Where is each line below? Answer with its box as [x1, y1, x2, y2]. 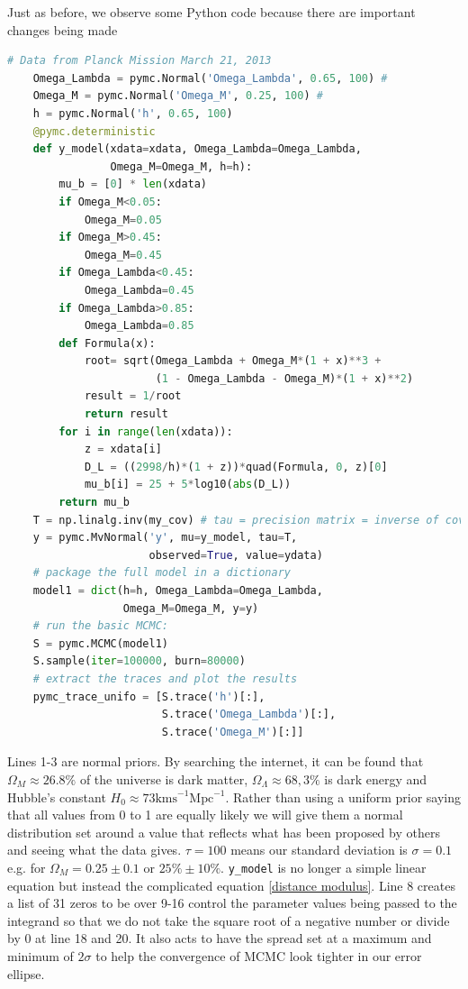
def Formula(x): [58, 336, 156, 350]
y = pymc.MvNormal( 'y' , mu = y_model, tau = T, [32, 531, 298, 545]
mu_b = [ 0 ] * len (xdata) [58, 178, 208, 191]
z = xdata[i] [84, 443, 162, 456]
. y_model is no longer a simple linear [220, 857, 427, 876]
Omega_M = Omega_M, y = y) [122, 601, 259, 615]
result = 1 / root [84, 389, 182, 403]
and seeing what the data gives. [7, 840, 182, 859]
